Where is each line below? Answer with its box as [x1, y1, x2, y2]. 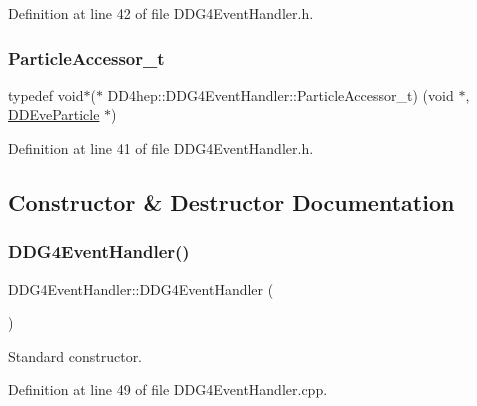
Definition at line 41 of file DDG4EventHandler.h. [8, 138, 314, 158]
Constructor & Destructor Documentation [8, 186, 455, 217]
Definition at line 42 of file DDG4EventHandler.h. [8, 3, 314, 23]
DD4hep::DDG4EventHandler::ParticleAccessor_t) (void [107, 84, 454, 105]
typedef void [8, 84, 84, 105]
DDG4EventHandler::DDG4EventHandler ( [8, 278, 274, 299]
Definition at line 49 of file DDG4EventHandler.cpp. [8, 379, 328, 400]
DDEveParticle [8, 104, 100, 125]
